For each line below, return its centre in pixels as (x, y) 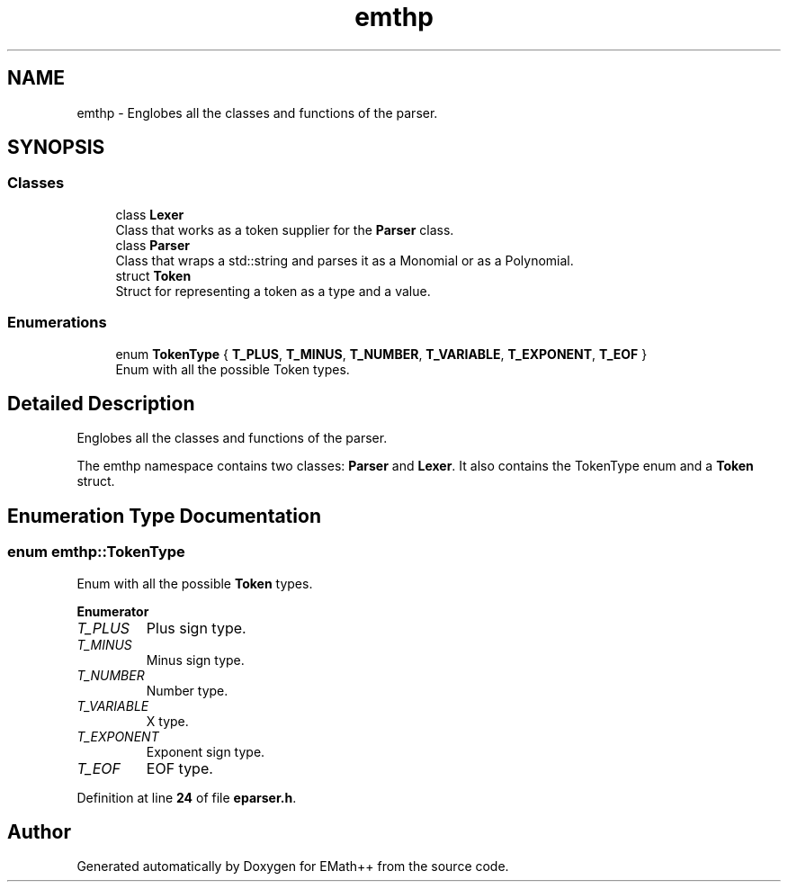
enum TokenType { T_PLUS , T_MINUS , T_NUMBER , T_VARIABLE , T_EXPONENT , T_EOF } (381, 354)
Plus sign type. (196, 628)
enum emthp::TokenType (96, 552)
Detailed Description (101, 403)
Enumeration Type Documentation (164, 516)
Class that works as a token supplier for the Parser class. (285, 229)
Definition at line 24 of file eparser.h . (187, 797)
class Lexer (150, 214)
